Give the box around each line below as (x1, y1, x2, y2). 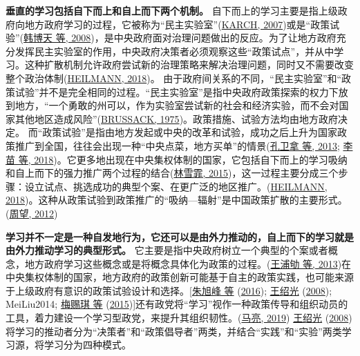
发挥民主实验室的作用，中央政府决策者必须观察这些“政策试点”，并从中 (15, 43, 334, 58)
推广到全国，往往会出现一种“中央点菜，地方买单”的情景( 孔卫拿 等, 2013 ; (15, 138, 340, 152)
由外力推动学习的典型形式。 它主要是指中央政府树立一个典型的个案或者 (6, 243, 328, 257)
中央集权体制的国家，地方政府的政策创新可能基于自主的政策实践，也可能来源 (6, 270, 354, 284)
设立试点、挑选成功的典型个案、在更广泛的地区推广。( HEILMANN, (24, 179, 328, 193)
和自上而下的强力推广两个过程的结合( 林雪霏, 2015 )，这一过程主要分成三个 (6, 166, 339, 180)
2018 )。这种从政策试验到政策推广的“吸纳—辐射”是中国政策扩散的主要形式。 (6, 192, 348, 207)
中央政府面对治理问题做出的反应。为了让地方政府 (113, 30, 337, 45)
